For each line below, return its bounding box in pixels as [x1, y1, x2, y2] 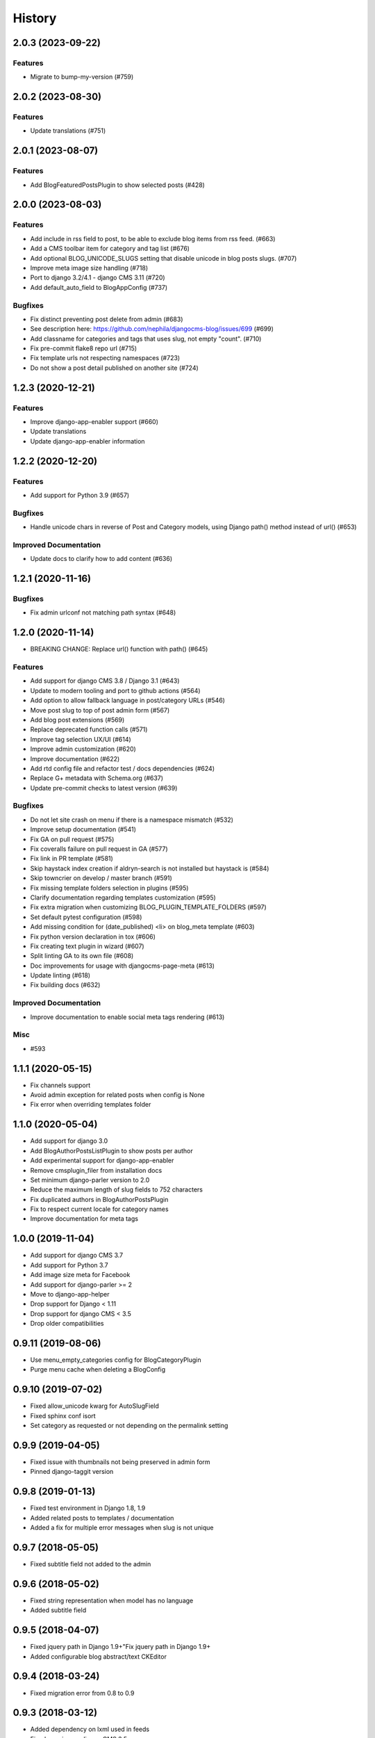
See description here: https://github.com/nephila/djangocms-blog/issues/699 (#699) [30, 325, 274, 333]
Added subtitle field [30, 1606, 87, 1614]
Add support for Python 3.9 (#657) [30, 491, 130, 499]
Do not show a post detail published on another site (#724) [30, 364, 199, 372]
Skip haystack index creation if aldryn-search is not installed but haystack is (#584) [30, 864, 269, 872]
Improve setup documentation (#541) [30, 825, 137, 834]
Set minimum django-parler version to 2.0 [30, 1176, 150, 1184]
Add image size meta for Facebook [30, 1271, 131, 1279]
